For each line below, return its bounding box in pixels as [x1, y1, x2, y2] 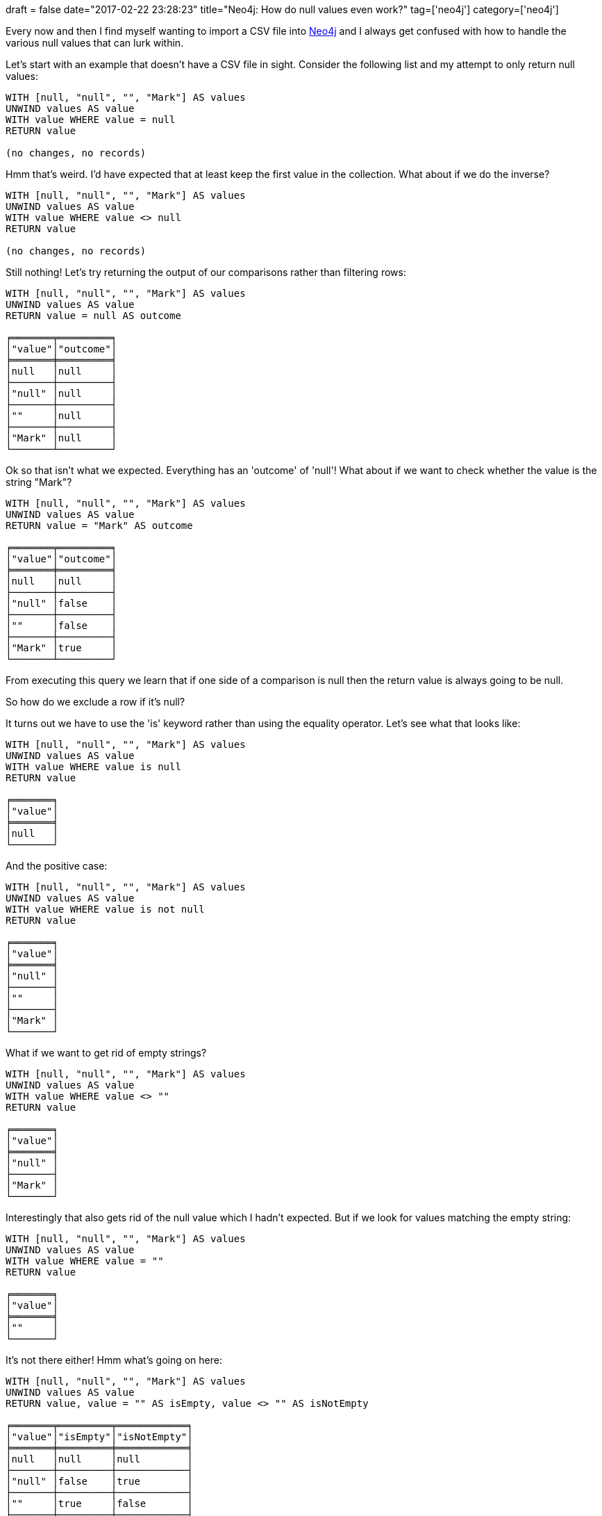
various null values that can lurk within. [6, 37, 184, 49]
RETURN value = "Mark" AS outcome [6, 520, 193, 531]
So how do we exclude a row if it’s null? [6, 696, 185, 708]
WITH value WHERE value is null [6, 761, 181, 772]
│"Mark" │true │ [6, 642, 117, 653]
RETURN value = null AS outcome [6, 310, 181, 321]
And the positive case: [6, 860, 108, 872]
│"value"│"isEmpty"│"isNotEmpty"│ [6, 1431, 193, 1442]
